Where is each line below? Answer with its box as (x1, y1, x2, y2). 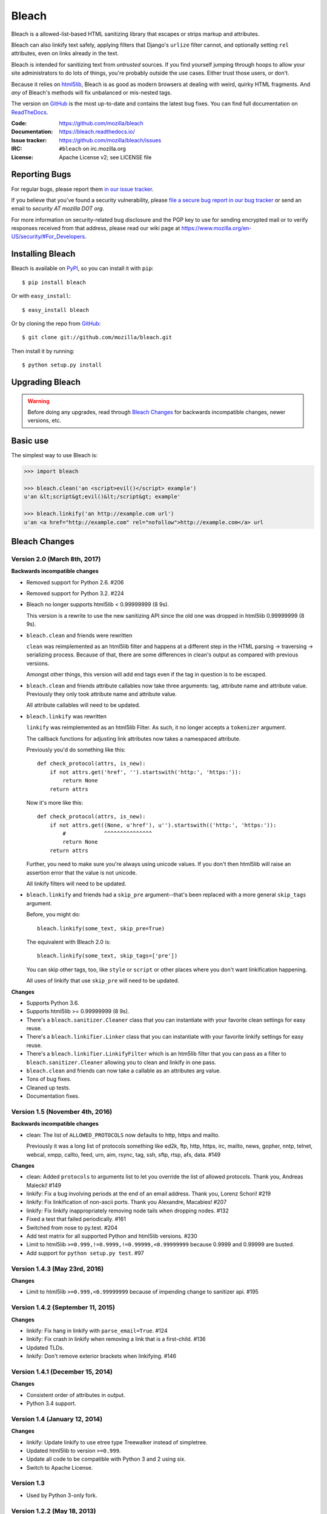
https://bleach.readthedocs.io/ (59, 128, 136, 136)
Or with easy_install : (11, 293, 71, 300)
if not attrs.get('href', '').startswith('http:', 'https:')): (49, 769, 242, 775)
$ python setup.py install (22, 362, 102, 369)
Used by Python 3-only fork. (26, 1492, 97, 1499)
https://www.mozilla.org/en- (181, 225, 252, 232)
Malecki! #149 (26, 1182, 62, 1189)
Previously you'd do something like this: (26, 745, 126, 753)
